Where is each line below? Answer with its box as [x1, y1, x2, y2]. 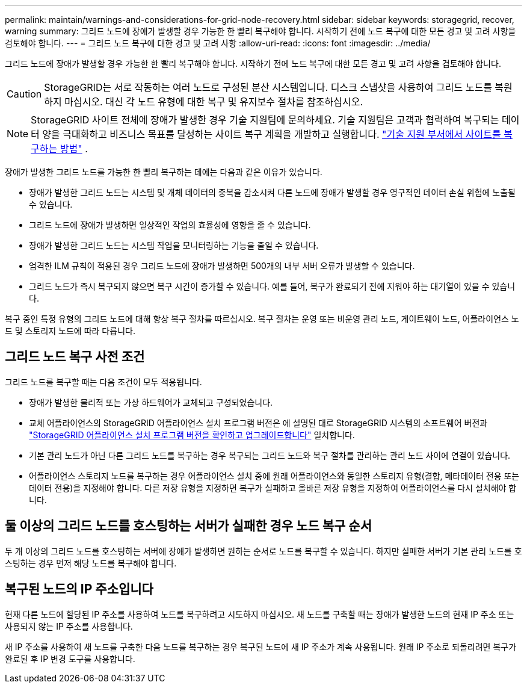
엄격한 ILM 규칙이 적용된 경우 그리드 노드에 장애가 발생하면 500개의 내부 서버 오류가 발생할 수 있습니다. [29, 261, 415, 271]
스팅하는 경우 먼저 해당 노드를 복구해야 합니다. [5, 557, 177, 568]
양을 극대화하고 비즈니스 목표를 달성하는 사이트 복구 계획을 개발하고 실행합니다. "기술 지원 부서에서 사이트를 [42, 128, 501, 140]
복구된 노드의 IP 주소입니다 [5, 581, 153, 597]
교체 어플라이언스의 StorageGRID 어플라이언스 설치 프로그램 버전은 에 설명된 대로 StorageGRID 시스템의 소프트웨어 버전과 [29, 417, 488, 428]
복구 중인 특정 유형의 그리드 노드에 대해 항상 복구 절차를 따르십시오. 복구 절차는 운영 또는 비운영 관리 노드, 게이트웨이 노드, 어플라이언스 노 [5, 314, 519, 324]
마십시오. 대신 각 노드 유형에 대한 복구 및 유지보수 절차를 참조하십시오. [64, 96, 363, 108]
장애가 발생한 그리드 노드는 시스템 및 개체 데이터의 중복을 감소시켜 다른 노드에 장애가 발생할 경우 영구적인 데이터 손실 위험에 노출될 [29, 187, 516, 197]
